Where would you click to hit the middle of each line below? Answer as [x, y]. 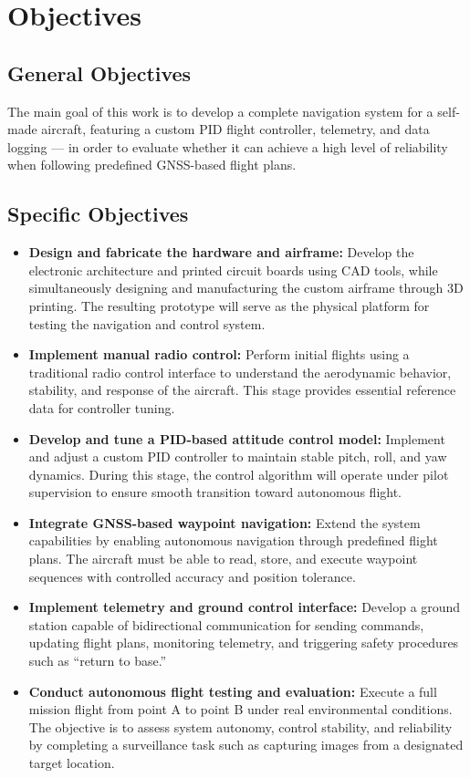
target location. [72, 762]
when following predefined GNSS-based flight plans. [152, 165]
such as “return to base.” [98, 661]
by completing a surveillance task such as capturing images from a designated [246, 745]
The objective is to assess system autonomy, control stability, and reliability [240, 726]
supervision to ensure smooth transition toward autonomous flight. [215, 492]
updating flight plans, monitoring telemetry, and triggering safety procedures [244, 643]
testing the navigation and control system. [147, 323]
